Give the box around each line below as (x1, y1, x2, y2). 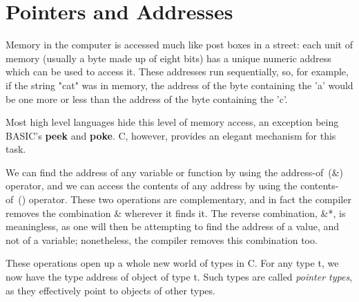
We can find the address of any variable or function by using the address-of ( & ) (6, 164, 344, 179)
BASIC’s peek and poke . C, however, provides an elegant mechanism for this (6, 128, 336, 142)
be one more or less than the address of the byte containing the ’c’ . (6, 91, 288, 106)
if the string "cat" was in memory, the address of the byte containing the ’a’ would (6, 77, 353, 92)
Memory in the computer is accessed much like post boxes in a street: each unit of (6, 37, 353, 52)
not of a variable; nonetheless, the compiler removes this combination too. (6, 232, 318, 247)
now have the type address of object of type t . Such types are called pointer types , (6, 270, 353, 284)
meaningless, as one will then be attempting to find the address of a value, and (6, 219, 340, 234)
